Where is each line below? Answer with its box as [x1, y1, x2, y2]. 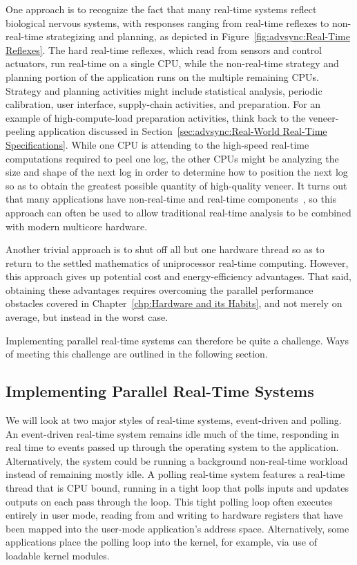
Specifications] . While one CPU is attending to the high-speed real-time [6, 137, 309, 151]
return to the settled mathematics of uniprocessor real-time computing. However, [6, 255, 349, 270]
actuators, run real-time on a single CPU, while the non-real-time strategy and [6, 56, 339, 71]
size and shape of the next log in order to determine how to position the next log [6, 165, 348, 179]
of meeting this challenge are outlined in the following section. [6, 346, 268, 361]
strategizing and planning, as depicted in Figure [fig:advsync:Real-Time [46, 29, 350, 44]
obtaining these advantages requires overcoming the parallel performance [6, 282, 313, 297]
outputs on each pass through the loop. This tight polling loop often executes [6, 494, 333, 508]
